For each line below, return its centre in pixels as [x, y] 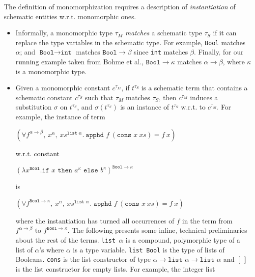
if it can [225, 33]
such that [99, 97]
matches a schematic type [164, 33]
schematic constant [44, 97]
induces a [204, 97]
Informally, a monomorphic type [64, 33]
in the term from [207, 220]
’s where [52, 249]
